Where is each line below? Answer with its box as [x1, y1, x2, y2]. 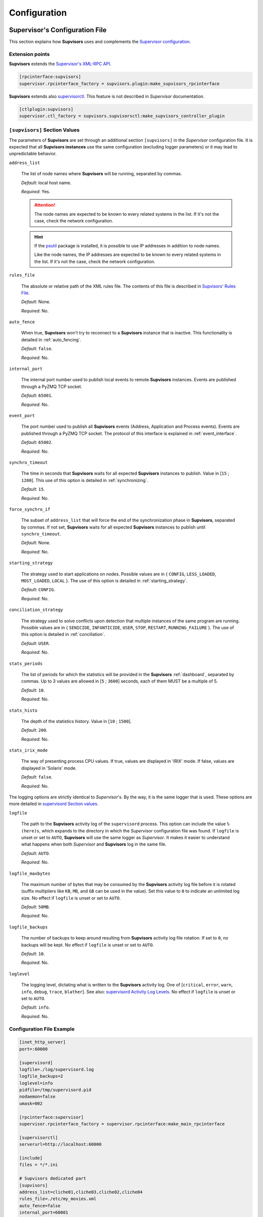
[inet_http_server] [19, 1039, 66, 1045]
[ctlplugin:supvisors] [19, 106, 74, 112]
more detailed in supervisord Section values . [9, 801, 99, 807]
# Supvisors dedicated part [19, 1176, 86, 1181]
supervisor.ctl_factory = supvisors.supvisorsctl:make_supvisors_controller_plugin [19, 113, 225, 119]
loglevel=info [19, 1080, 53, 1086]
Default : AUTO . [21, 850, 50, 856]
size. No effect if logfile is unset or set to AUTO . [21, 895, 121, 901]
